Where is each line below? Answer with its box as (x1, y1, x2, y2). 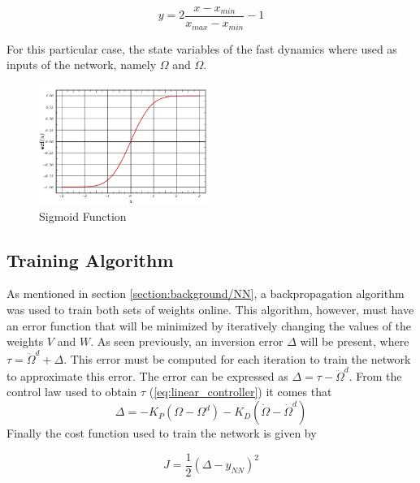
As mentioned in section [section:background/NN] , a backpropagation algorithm (6, 285, 405, 302)
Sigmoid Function (39, 207, 127, 224)
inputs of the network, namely (6, 56, 157, 73)
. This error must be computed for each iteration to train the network (63, 350, 411, 367)
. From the (349, 367, 402, 384)
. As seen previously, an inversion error (90, 333, 284, 350)
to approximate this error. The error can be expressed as (6, 367, 288, 384)
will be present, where (300, 333, 409, 350)
